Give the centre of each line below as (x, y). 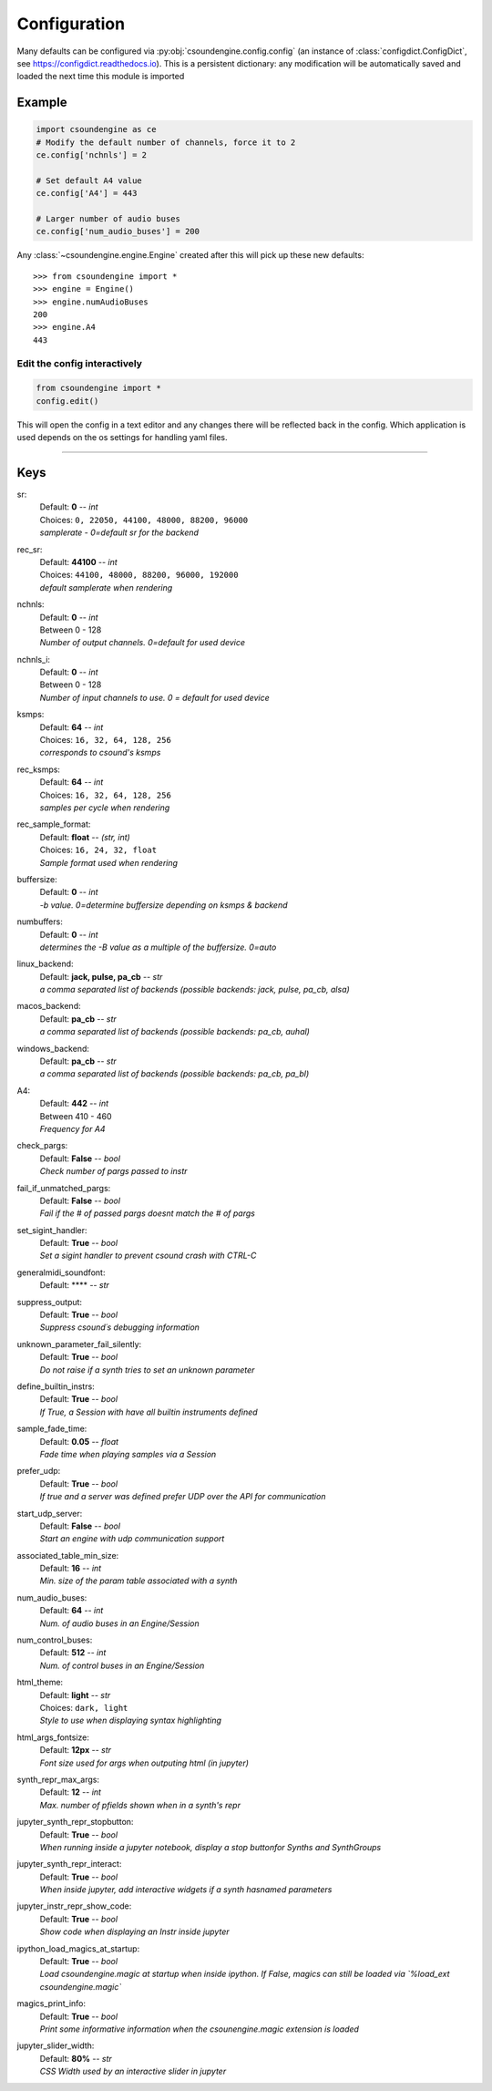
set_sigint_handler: (52, 1230)
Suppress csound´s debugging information (120, 1327)
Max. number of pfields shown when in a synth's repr (140, 1805)
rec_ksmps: (39, 769)
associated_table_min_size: (68, 1555)
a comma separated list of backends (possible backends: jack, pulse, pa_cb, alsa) (195, 990)
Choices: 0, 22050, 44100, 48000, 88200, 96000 (144, 520)
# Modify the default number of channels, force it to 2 (166, 142)
